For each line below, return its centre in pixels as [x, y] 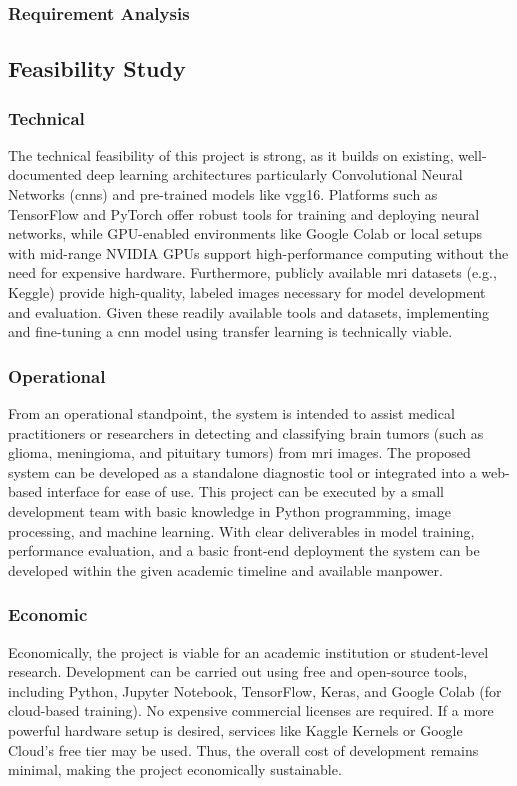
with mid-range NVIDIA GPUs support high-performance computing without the [258, 252]
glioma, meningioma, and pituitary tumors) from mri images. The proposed [239, 452]
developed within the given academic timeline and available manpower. [225, 569]
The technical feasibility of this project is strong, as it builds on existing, [231, 154]
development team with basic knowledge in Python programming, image [229, 510]
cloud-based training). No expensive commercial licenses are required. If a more [251, 710]
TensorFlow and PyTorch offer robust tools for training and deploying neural [244, 213]
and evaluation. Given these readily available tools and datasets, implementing [249, 311]
